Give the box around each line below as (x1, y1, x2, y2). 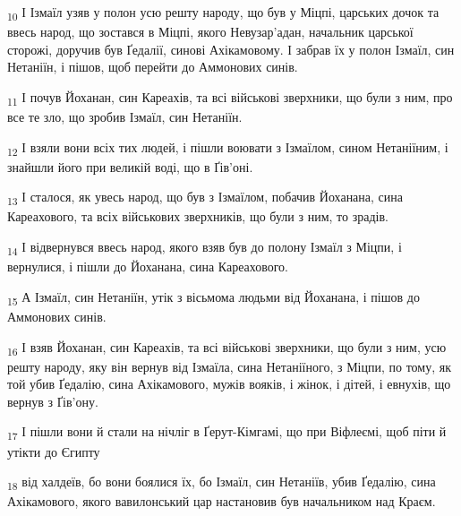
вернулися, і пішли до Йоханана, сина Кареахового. (7, 257, 289, 276)
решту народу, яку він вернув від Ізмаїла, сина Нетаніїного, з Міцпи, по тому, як (7, 357, 451, 375)
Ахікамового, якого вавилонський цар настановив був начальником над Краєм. (7, 492, 436, 511)
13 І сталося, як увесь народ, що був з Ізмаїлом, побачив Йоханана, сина (7, 187, 404, 209)
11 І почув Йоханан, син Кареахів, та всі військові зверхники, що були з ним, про (7, 87, 453, 108)
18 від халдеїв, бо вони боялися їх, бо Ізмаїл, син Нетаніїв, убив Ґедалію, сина (7, 472, 436, 493)
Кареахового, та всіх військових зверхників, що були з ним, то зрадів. (7, 207, 388, 226)
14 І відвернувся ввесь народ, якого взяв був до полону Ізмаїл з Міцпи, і (7, 237, 402, 258)
